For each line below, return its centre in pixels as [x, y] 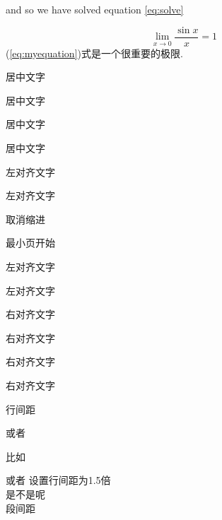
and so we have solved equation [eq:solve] [95, 9]
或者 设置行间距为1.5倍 [58, 480]
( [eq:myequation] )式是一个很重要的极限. [94, 53]
